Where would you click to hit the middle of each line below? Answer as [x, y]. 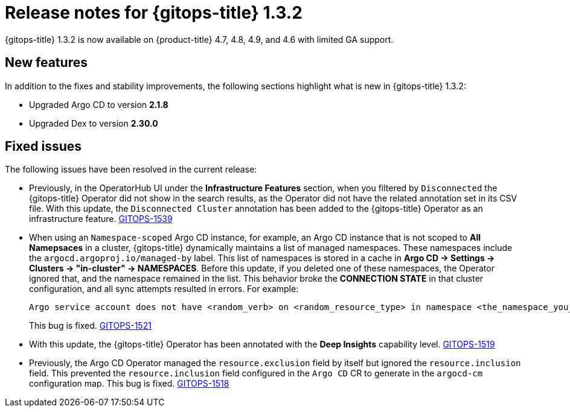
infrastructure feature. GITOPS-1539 [101, 219]
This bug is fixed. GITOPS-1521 [90, 326]
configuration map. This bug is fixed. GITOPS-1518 [129, 384]
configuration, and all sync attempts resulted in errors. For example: [164, 289]
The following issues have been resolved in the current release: [131, 170]
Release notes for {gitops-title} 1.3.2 [154, 13]
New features [46, 63]
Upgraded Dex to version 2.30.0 [94, 123]
